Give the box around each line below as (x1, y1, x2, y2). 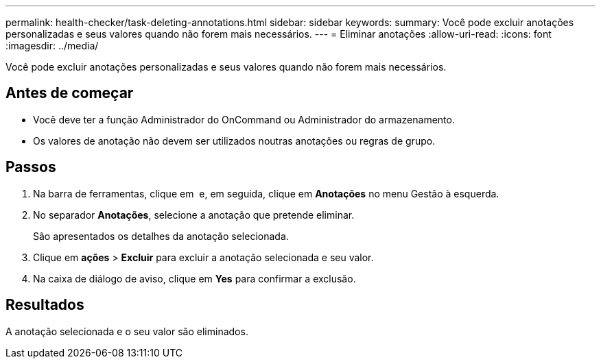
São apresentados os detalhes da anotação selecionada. (33, 230, 289, 242)
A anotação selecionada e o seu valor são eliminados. (5, 325, 248, 337)
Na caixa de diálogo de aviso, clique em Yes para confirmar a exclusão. (33, 272, 356, 284)
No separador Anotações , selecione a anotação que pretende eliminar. (33, 208, 355, 221)
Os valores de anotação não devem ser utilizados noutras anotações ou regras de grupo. (33, 134, 436, 147)
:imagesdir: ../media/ (5, 40, 99, 51)
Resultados (5, 296, 84, 314)
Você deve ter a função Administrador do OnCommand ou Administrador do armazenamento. (33, 113, 455, 125)
